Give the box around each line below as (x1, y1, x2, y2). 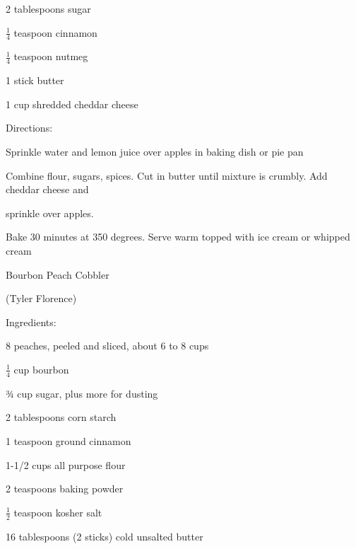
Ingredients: (6, 314, 57, 329)
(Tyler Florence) (6, 291, 77, 306)
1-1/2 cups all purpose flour (6, 457, 126, 472)
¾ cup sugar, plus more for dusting (6, 386, 158, 400)
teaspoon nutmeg (13, 49, 88, 64)
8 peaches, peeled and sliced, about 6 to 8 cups (6, 338, 209, 353)
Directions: (6, 120, 53, 135)
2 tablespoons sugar (6, 1, 91, 16)
